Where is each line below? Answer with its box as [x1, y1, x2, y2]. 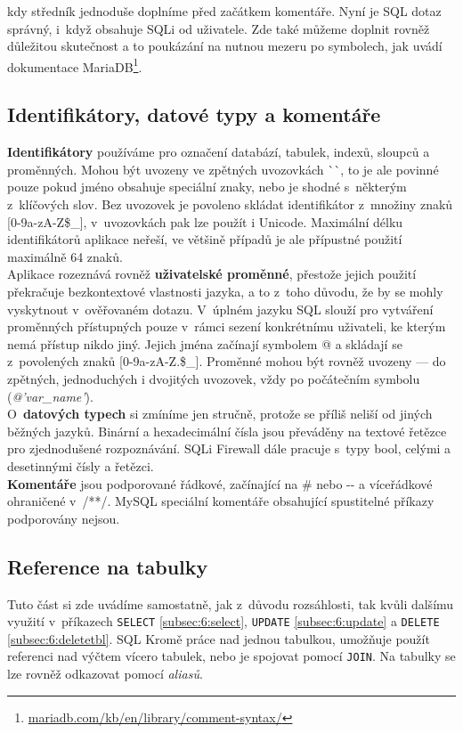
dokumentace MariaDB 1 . [7, 54, 142, 76]
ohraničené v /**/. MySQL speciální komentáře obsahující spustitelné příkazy [7, 492, 435, 510]
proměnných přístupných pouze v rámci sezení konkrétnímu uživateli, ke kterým [7, 317, 446, 336]
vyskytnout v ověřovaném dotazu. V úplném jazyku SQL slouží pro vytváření [7, 299, 434, 318]
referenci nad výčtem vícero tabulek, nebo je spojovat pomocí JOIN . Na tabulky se [7, 647, 456, 665]
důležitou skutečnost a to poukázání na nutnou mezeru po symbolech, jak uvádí [7, 37, 443, 55]
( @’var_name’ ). [7, 387, 93, 405]
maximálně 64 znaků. [7, 247, 123, 265]
